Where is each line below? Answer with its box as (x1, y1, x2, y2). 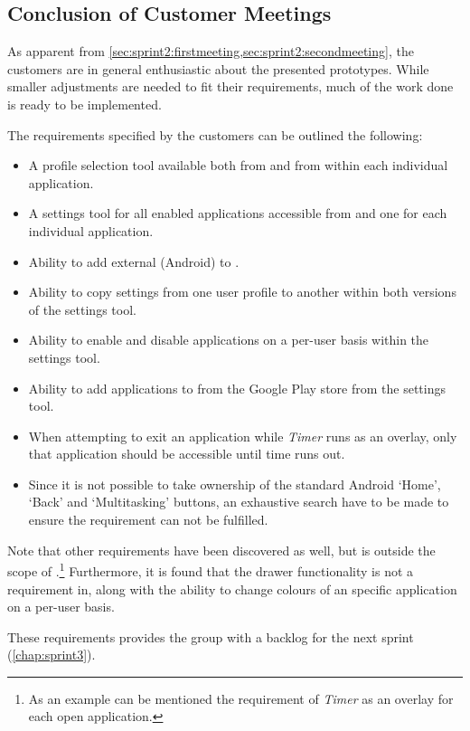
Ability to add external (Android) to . (28, 252, 240, 271)
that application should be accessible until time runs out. (28, 444, 345, 463)
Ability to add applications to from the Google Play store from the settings (28, 378, 446, 397)
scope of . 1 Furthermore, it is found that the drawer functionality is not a (7, 559, 414, 580)
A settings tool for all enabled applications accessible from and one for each (28, 204, 447, 223)
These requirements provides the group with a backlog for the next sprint (7, 627, 414, 646)
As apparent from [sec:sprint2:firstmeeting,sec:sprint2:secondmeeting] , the (7, 42, 414, 61)
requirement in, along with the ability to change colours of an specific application (7, 579, 457, 598)
